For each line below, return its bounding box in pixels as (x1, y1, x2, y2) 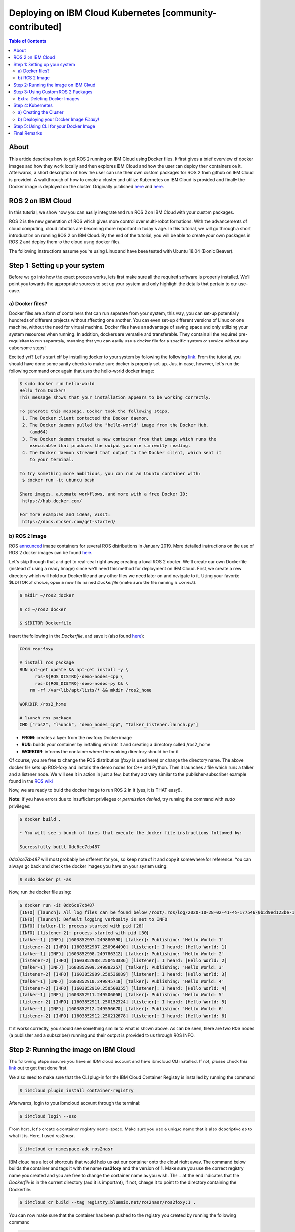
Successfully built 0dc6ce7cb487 (19, 844, 100, 850)
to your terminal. (29, 456, 74, 462)
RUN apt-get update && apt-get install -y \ (19, 667, 129, 672)
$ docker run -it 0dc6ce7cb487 (19, 902, 95, 908)
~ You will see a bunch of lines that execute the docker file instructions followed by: (19, 830, 243, 836)
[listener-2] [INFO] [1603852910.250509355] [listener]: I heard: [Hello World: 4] (19, 986, 227, 991)
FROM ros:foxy (19, 646, 54, 651)
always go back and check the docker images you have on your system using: (9, 863, 168, 869)
